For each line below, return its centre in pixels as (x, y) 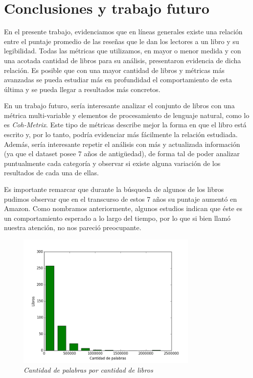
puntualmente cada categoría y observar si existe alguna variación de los (112, 163)
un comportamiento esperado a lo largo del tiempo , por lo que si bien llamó (117, 218)
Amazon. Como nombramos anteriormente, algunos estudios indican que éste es (123, 208)
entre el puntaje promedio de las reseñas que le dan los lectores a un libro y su (122, 41)
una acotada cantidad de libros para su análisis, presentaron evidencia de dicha (123, 60)
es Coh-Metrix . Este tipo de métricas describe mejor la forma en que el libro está (125, 125)
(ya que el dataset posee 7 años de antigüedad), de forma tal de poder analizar (122, 154)
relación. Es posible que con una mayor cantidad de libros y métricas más (114, 70)
